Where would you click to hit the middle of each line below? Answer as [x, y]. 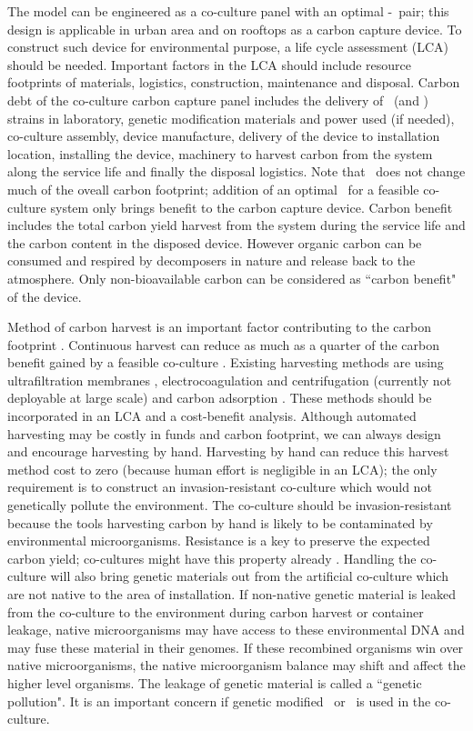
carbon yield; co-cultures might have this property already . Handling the [212, 558]
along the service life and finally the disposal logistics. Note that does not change [236, 171]
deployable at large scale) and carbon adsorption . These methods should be [220, 398]
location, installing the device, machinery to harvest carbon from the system [220, 153]
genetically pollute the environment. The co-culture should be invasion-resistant [230, 505]
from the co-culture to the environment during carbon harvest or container [216, 611]
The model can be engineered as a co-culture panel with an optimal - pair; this [228, 11]
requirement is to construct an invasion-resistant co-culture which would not [220, 487]
